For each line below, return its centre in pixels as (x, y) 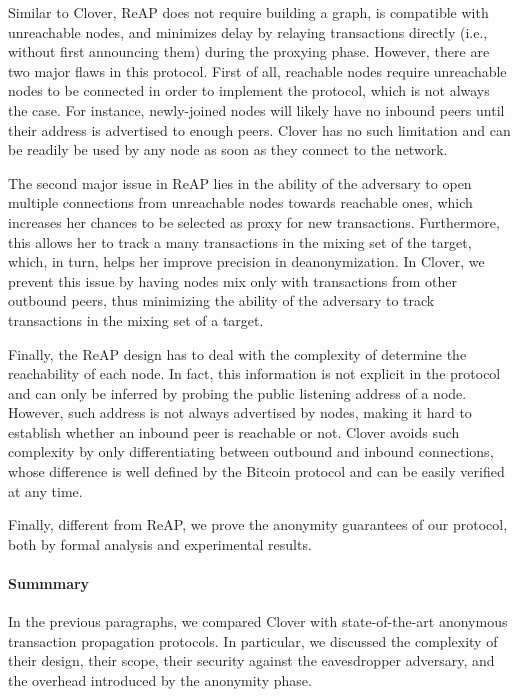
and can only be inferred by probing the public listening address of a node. (237, 392)
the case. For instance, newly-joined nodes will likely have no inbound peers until (256, 109)
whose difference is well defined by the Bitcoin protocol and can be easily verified (256, 471)
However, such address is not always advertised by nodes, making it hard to (240, 412)
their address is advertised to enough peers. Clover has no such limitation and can (259, 129)
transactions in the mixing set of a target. (136, 319)
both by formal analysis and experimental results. (160, 543)
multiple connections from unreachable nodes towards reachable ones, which (240, 202)
